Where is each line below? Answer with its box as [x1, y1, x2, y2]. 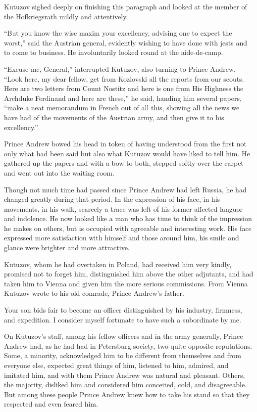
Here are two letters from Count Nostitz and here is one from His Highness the [4, 83, 244, 93]
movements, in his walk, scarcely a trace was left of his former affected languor [4, 203, 243, 214]
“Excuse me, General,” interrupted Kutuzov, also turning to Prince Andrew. [4, 63, 236, 74]
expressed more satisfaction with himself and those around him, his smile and [4, 232, 239, 243]
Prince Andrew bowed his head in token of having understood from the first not [4, 138, 247, 149]
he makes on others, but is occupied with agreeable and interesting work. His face [4, 223, 252, 233]
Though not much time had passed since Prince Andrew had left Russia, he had [4, 184, 247, 194]
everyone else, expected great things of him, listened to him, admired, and [4, 360, 229, 370]
